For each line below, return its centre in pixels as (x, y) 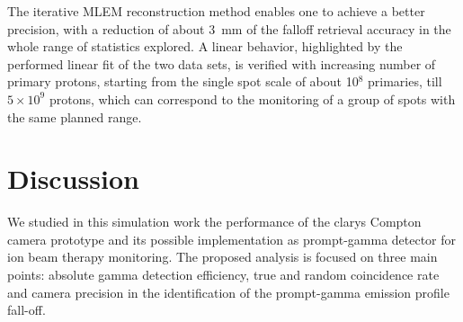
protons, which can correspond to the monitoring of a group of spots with (252, 98)
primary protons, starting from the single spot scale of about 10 (183, 81)
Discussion (73, 179)
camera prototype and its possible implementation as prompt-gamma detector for (232, 239)
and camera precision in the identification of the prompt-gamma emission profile (228, 292)
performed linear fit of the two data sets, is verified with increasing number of (222, 63)
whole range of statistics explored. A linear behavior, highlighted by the (205, 46)
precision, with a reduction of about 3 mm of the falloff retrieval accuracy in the (229, 28)
